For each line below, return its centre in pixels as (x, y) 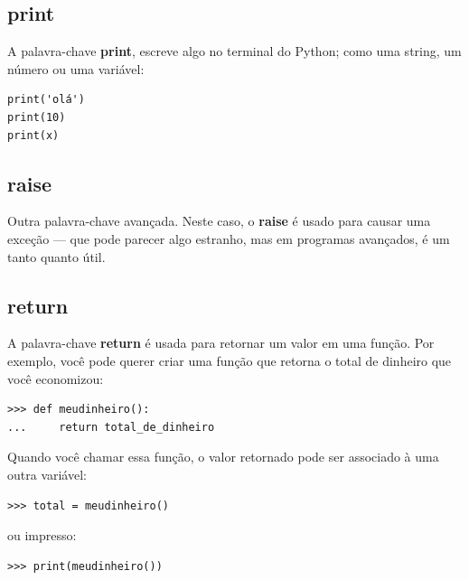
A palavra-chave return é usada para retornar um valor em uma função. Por (221, 343)
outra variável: (47, 474)
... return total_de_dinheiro (111, 427)
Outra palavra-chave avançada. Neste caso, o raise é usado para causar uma (219, 221)
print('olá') (46, 100)
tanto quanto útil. (56, 256)
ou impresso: (42, 535)
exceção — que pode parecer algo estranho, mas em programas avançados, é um (229, 238)
